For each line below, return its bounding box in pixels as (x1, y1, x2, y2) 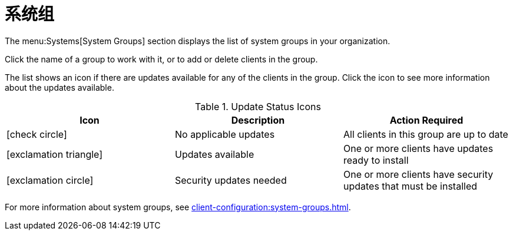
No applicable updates (174, 128, 275, 140)
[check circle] (6, 128, 67, 140)
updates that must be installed (343, 180, 477, 192)
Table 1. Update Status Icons (195, 100, 321, 112)
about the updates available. (5, 82, 114, 92)
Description (231, 114, 285, 126)
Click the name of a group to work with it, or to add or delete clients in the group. (5, 54, 318, 64)
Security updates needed (174, 174, 287, 186)
